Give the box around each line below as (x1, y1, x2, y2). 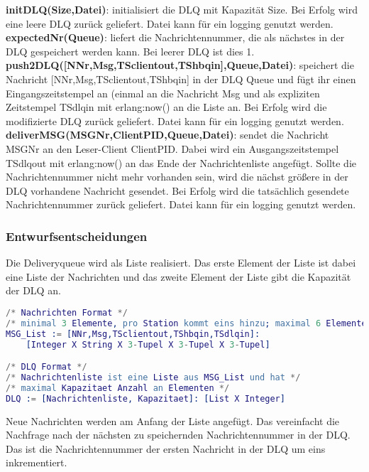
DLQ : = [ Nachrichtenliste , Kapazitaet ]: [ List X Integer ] (6, 393, 285, 404)
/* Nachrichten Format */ (6, 307, 128, 318)
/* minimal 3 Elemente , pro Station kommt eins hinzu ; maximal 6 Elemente (6, 318, 367, 328)
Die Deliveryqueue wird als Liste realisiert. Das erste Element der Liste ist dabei (6, 255, 356, 270)
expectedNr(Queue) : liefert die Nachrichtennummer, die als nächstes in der (6, 30, 345, 45)
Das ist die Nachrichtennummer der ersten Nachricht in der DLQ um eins (6, 441, 326, 456)
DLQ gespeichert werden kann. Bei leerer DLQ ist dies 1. (6, 43, 255, 58)
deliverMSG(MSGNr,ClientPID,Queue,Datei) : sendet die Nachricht (6, 127, 329, 142)
